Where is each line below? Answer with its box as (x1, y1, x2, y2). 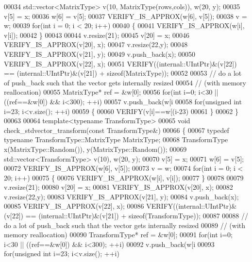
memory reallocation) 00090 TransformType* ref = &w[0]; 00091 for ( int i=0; (4, 229, 233, 240)
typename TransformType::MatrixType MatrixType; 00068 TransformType (4, 134, 228, 145)
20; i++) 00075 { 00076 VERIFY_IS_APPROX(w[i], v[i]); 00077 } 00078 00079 (4, 172, 244, 182)
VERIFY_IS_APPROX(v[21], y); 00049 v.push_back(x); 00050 (4, 49, 196, 59)
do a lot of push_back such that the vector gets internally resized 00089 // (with (4, 220, 246, 230)
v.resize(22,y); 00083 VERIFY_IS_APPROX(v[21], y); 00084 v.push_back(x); (4, 191, 239, 201)
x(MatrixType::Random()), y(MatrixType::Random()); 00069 (4, 144, 187, 154)
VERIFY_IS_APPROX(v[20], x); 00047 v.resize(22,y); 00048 (4, 39, 188, 49)
